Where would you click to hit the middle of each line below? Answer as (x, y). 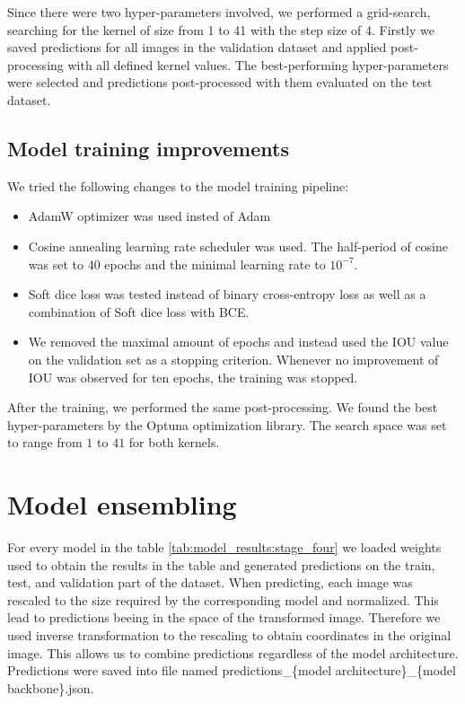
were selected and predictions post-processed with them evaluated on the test (220, 82)
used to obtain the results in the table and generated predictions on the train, (221, 564)
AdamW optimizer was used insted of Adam (149, 216)
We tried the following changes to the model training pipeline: (178, 185)
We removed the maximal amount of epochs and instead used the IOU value (238, 342)
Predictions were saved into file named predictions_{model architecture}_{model (232, 670)
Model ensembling (122, 504)
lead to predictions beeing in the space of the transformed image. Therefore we (224, 617)
